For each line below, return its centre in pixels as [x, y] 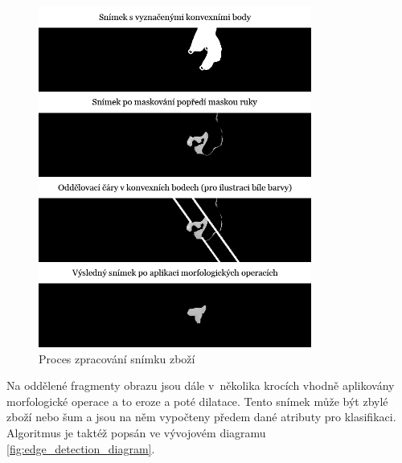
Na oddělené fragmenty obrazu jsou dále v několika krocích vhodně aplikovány [201, 385]
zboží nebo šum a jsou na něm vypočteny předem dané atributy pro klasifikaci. [201, 417]
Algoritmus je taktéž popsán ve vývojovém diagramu [136, 432]
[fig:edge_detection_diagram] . [81, 448]
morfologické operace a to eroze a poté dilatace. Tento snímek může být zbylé [197, 401]
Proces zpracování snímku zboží [117, 358]
